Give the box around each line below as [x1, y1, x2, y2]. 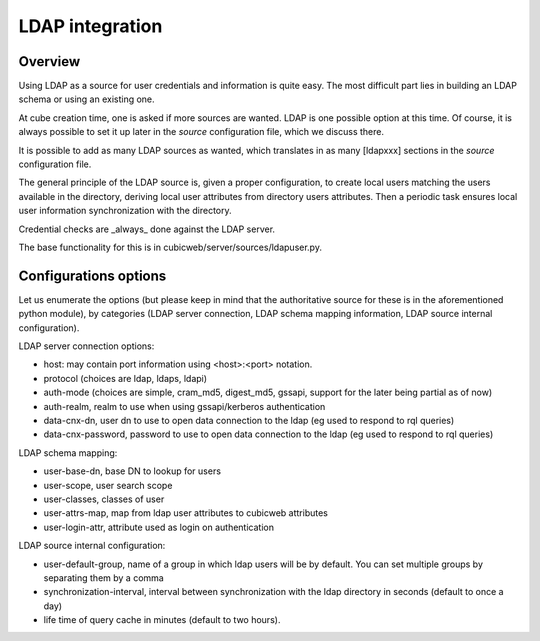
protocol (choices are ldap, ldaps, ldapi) [43, 372, 208, 384]
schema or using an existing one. [18, 93, 155, 105]
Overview [18, 53, 81, 70]
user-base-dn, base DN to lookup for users [43, 465, 222, 477]
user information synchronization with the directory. [18, 205, 232, 217]
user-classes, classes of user [43, 493, 165, 505]
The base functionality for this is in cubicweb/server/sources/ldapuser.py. [18, 241, 322, 253]
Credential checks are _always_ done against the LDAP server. [18, 223, 275, 235]
